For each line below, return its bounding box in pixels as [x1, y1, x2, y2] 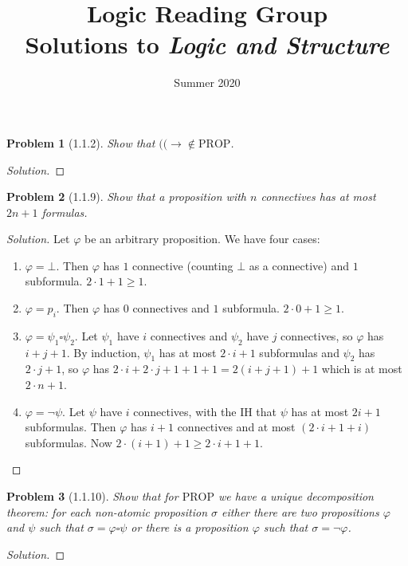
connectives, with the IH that [133, 403, 277, 419]
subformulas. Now [25, 434, 112, 450]
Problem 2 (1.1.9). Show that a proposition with [6, 188, 246, 205]
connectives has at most [261, 188, 376, 205]
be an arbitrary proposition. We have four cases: [84, 230, 320, 247]
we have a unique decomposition [218, 488, 374, 505]
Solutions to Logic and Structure [25, 28, 390, 61]
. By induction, [66, 344, 140, 360]
